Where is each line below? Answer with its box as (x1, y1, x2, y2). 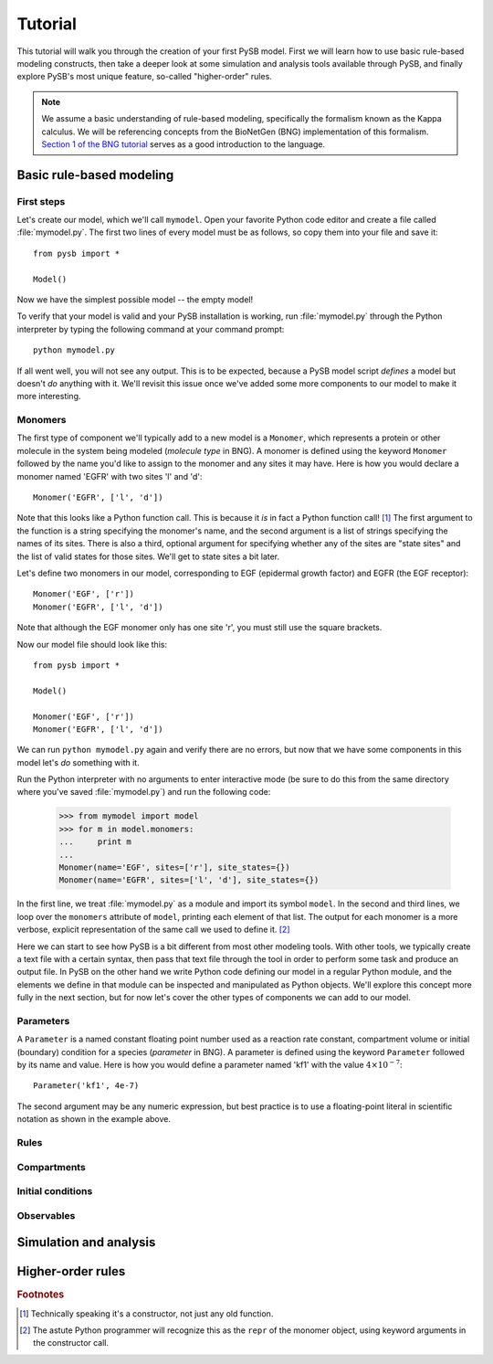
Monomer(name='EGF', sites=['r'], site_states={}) (58, 862, 291, 872)
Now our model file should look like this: (16, 639, 168, 650)
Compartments (16, 1160, 86, 1173)
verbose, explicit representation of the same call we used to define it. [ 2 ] (16, 924, 290, 936)
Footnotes (16, 1288, 65, 1301)
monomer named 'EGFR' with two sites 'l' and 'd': (16, 471, 203, 481)
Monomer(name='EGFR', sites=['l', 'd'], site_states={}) (58, 875, 320, 885)
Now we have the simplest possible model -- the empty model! (16, 294, 254, 305)
